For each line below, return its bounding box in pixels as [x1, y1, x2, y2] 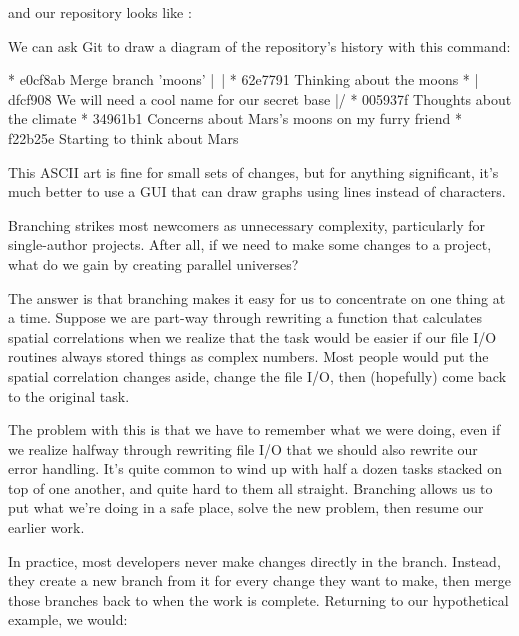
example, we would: [8, 609, 128, 630]
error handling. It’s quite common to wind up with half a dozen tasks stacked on [8, 458, 502, 479]
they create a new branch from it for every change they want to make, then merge [8, 570, 512, 591]
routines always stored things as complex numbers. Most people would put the [8, 346, 489, 367]
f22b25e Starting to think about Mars [8, 127, 239, 148]
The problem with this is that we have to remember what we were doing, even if [8, 419, 501, 440]
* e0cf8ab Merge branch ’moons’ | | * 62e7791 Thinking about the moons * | [8, 69, 479, 90]
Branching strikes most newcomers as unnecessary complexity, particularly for [8, 214, 485, 235]
